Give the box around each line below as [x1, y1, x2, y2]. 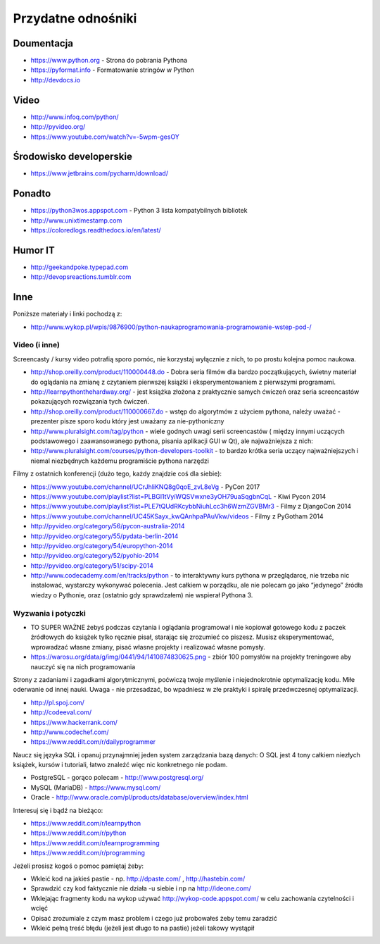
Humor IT [13, 244, 56, 256]
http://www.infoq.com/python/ [30, 113, 119, 121]
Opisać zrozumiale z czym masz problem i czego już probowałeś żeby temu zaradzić [30, 914, 277, 922]
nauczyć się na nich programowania [30, 662, 136, 671]
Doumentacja [13, 37, 74, 49]
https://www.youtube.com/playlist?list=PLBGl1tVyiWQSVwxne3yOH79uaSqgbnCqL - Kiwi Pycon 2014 [30, 492, 327, 500]
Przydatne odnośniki [13, 11, 137, 26]
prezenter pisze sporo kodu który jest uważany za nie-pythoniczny [30, 417, 224, 426]
